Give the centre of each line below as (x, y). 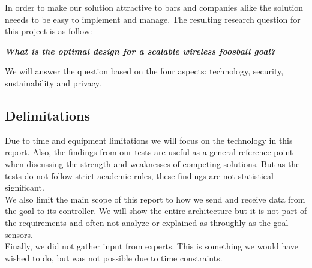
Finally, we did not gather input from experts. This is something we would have (152, 246)
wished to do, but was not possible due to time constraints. (114, 258)
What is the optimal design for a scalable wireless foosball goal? (140, 51)
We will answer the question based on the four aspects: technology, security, (144, 71)
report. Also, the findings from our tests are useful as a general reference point (149, 152)
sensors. (19, 234)
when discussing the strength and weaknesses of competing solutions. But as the (152, 163)
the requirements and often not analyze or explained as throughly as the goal (147, 222)
